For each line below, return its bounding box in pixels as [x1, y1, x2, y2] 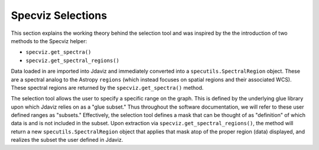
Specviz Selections [11, 9, 108, 22]
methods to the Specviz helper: [11, 37, 87, 44]
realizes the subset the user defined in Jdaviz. [11, 136, 123, 144]
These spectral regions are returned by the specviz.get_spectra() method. [11, 84, 204, 91]
